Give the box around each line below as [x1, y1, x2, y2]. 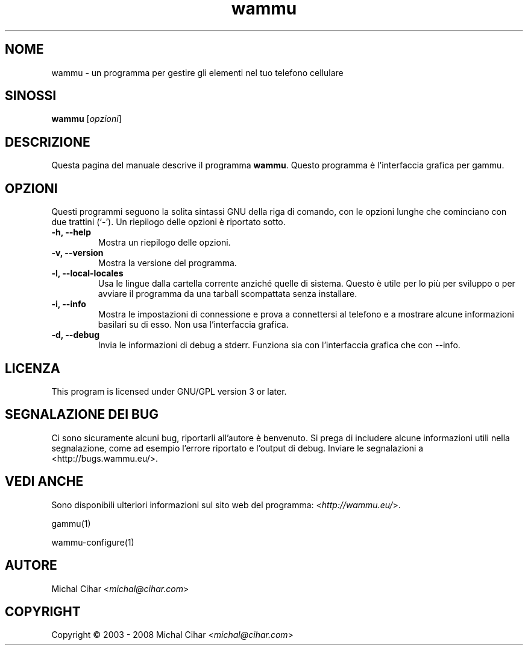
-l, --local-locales [51, 268, 124, 279]
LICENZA [5, 360, 60, 376]
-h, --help [51, 227, 91, 238]
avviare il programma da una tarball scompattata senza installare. [98, 288, 357, 299]
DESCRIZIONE [5, 134, 90, 150]
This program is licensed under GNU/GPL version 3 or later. [51, 386, 287, 397]
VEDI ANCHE [5, 474, 84, 489]
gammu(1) [51, 518, 91, 529]
